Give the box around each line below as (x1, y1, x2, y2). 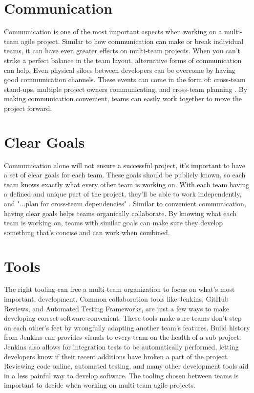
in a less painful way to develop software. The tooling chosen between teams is (4, 370, 239, 380)
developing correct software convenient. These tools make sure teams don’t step (4, 313, 242, 323)
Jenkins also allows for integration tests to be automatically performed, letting (4, 342, 239, 352)
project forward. (4, 103, 52, 113)
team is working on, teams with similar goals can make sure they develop (4, 218, 223, 228)
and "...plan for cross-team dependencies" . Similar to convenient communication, (4, 198, 246, 208)
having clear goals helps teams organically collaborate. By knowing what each (4, 208, 237, 218)
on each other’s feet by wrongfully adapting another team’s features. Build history (4, 322, 250, 332)
